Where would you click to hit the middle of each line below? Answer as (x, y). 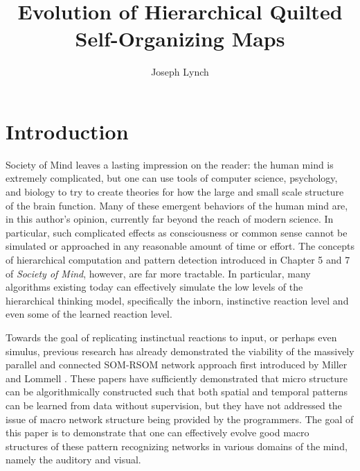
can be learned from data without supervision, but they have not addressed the (174, 405)
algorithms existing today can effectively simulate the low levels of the (154, 287)
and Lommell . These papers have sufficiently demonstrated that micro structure (177, 378)
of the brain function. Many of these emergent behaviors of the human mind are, (177, 205)
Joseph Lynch (180, 72)
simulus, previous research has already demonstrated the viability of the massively (180, 351)
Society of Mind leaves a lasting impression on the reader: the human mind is (170, 164)
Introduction (67, 131)
